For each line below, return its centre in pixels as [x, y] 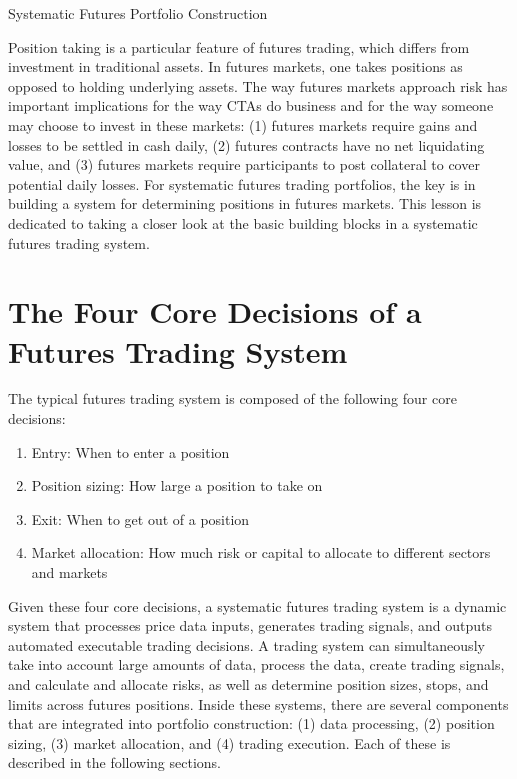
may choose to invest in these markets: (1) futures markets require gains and [243, 124]
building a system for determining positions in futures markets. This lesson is [245, 203]
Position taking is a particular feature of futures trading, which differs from [239, 46]
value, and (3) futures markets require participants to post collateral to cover [244, 164]
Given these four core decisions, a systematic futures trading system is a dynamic [257, 605]
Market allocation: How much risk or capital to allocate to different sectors [261, 552]
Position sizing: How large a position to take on [177, 485]
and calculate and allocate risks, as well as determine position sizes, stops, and [248, 683]
